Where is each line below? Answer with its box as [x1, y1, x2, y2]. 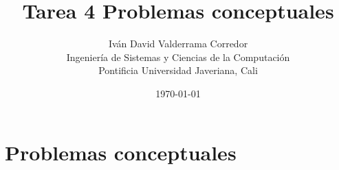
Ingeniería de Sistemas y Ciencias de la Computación [66, 49, 290, 64]
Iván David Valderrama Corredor [108, 36, 248, 51]
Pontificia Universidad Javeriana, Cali [98, 63, 258, 77]
